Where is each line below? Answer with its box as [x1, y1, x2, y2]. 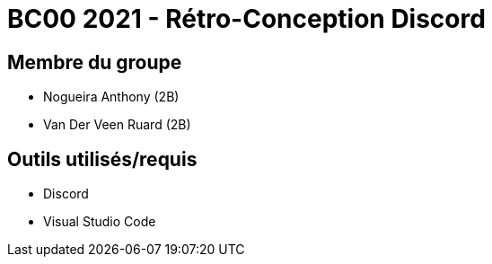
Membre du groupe [7, 50, 182, 74]
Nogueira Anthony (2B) [43, 89, 180, 105]
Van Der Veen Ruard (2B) [43, 117, 191, 133]
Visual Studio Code [43, 214, 156, 230]
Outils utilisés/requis [7, 147, 198, 171]
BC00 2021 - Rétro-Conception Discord [7, 4, 486, 34]
